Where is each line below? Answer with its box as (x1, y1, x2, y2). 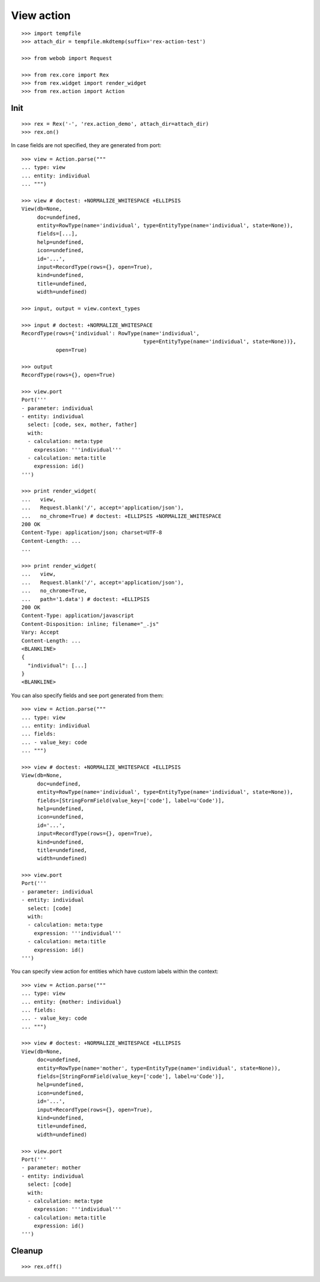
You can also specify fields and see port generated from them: (11, 692, 164, 699)
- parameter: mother (21, 1165, 81, 1171)
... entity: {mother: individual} (21, 998, 121, 1005)
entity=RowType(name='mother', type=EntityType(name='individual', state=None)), (37, 1065, 281, 1071)
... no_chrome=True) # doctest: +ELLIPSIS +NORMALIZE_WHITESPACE (21, 513, 222, 519)
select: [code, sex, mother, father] (27, 421, 137, 428)
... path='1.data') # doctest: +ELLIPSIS (21, 596, 150, 602)
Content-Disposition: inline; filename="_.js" (21, 621, 159, 627)
